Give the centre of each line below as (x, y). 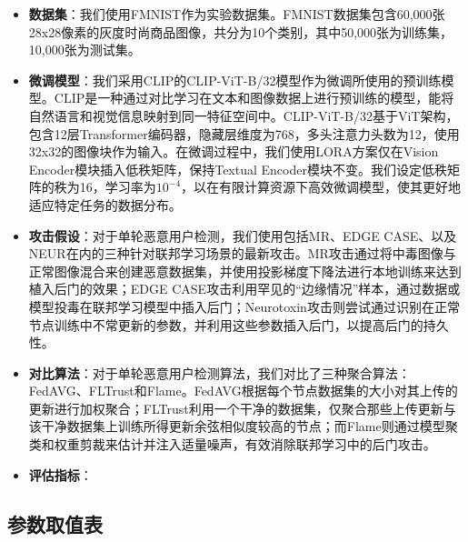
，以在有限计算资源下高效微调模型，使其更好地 (321, 187)
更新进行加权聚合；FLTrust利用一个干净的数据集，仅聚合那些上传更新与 (242, 408)
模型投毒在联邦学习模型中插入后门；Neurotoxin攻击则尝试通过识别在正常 (244, 306)
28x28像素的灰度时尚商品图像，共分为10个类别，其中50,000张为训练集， (241, 31)
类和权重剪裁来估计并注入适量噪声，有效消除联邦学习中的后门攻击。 (232, 444)
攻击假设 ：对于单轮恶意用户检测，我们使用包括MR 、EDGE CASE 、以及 (243, 235)
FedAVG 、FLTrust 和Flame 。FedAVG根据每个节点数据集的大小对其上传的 (243, 391)
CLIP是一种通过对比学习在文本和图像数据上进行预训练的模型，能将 (254, 98)
